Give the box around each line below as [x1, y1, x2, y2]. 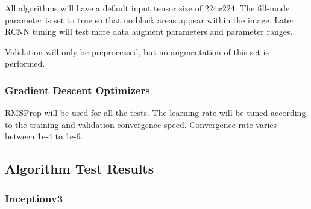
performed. [5, 57, 45, 70]
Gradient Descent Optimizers [5, 82, 150, 97]
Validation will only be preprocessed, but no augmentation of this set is [5, 45, 269, 58]
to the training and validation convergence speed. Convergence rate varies [5, 118, 277, 130]
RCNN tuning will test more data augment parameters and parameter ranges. [5, 25, 293, 38]
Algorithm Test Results [5, 159, 154, 178]
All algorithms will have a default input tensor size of [5, 2, 202, 14]
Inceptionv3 [5, 190, 63, 205]
